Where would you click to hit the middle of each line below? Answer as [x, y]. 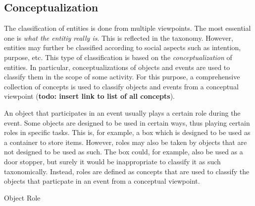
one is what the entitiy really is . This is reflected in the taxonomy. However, [119, 37]
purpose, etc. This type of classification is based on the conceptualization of [118, 57]
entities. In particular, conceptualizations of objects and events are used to [117, 67]
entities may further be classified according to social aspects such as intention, [123, 47]
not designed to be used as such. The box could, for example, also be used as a [124, 152]
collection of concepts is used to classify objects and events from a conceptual [121, 86]
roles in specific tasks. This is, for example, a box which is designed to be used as [127, 132]
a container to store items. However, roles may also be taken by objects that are [126, 142]
